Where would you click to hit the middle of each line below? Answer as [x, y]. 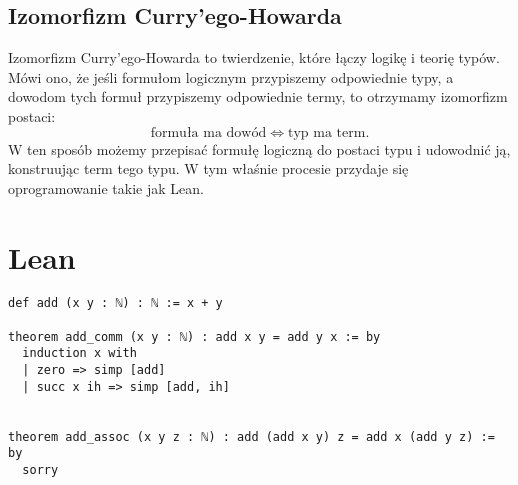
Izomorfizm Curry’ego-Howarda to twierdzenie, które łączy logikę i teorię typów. [254, 57]
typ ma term [326, 132]
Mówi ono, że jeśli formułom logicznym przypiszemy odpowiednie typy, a [231, 76]
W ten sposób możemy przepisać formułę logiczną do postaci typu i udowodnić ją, [259, 148]
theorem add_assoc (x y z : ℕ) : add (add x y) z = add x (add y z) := [251, 436]
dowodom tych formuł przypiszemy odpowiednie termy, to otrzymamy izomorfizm [258, 96]
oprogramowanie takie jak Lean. [106, 187]
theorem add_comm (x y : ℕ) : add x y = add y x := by [194, 336]
